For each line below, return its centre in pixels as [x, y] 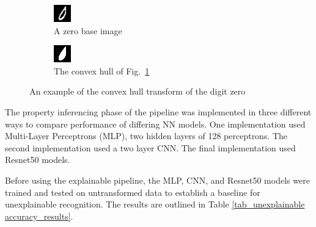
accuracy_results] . [39, 216]
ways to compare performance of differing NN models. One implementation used [155, 124]
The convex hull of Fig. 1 [102, 70]
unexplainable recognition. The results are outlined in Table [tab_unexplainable [155, 204]
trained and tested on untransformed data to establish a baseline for [133, 192]
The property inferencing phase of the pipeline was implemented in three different [158, 111]
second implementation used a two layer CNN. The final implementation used [150, 147]
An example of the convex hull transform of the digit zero [138, 91]
